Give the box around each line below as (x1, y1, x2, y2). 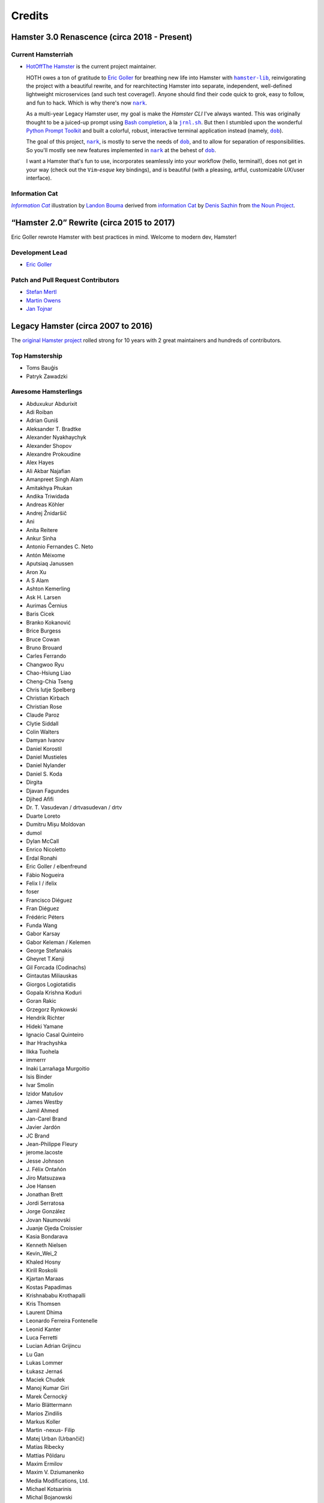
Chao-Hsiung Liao (26, 669, 71, 676)
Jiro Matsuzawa (26, 1174, 66, 1181)
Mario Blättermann (26, 1401, 72, 1409)
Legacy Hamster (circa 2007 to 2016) (11, 320, 153, 331)
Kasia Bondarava (26, 1233, 68, 1240)
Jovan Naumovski (26, 1216, 71, 1223)
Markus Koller (26, 1418, 61, 1425)
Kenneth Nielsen (26, 1241, 67, 1249)
